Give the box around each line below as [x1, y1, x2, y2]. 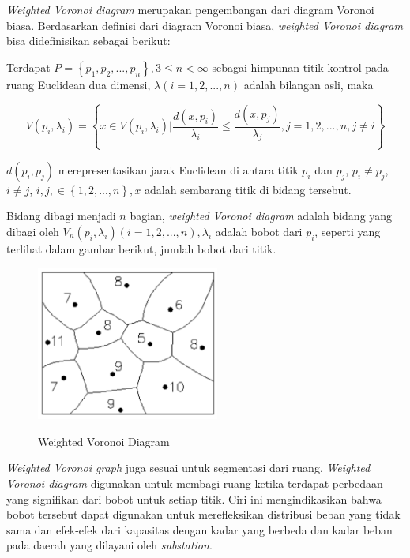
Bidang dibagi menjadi [6, 208, 116, 224]
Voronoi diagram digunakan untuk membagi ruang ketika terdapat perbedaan [6, 475, 383, 491]
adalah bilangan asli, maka [243, 76, 374, 92]
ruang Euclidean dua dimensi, [6, 76, 151, 92]
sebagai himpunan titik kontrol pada [212, 58, 389, 75]
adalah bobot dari [215, 223, 303, 239]
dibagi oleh [6, 223, 59, 239]
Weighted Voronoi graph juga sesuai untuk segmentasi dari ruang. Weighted [6, 459, 371, 476]
